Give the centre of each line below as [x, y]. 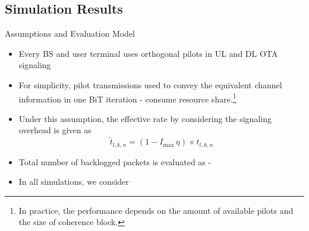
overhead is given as [55, 130]
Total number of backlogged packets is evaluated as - [115, 161]
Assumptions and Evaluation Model [70, 33]
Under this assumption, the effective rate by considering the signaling [145, 118]
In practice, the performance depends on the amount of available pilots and [156, 210]
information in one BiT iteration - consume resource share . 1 [127, 98]
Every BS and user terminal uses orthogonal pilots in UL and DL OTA [148, 53]
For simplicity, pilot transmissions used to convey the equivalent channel [150, 84]
